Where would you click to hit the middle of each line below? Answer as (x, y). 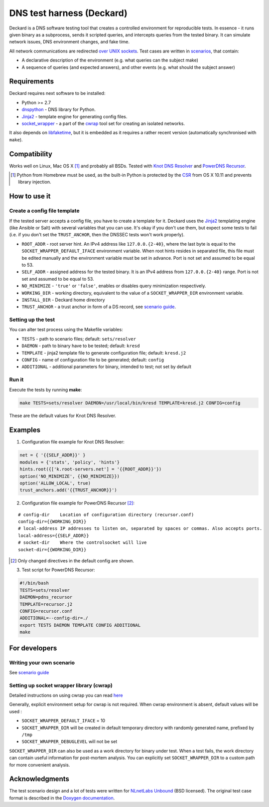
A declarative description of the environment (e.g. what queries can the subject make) (110, 60)
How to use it (30, 197)
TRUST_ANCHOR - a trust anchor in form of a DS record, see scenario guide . (99, 307)
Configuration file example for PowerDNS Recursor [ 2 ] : (78, 503)
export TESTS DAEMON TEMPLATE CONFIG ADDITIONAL (80, 625)
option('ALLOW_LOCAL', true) (55, 483)
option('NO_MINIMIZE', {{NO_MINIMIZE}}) (69, 476)
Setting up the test (32, 320)
